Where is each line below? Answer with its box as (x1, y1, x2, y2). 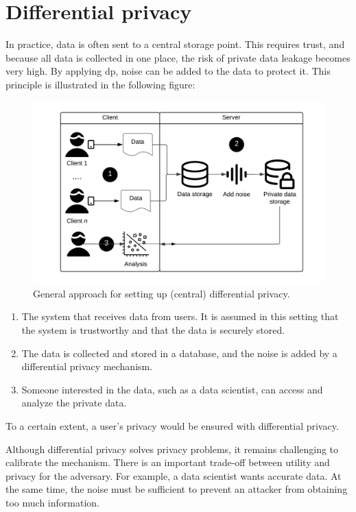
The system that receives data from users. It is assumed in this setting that (21, 309, 339, 324)
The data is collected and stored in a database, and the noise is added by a (21, 345, 337, 360)
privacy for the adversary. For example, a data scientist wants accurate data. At (5, 468, 342, 483)
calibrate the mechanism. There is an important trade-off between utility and (5, 455, 330, 470)
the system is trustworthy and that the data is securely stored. (21, 322, 285, 337)
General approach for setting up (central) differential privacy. (33, 286, 290, 300)
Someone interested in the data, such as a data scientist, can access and (21, 382, 323, 396)
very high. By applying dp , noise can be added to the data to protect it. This (5, 64, 331, 78)
